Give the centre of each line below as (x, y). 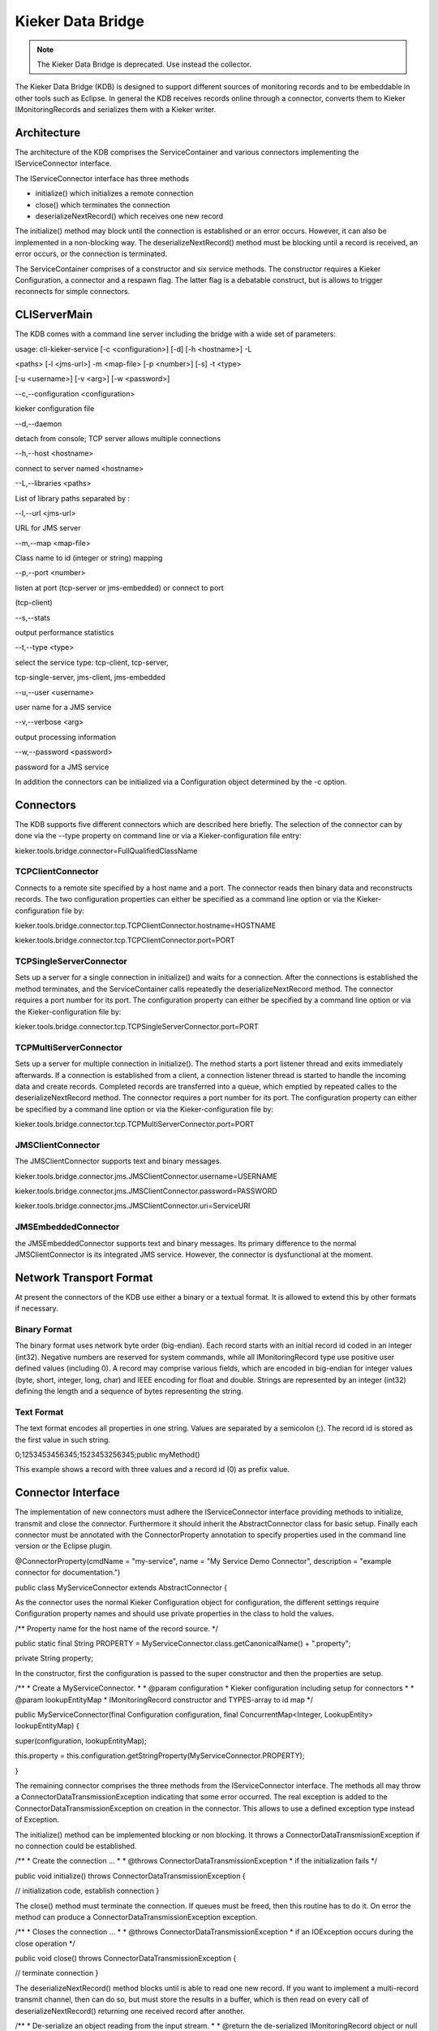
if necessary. (36, 1309)
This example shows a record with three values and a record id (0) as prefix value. (152, 1470)
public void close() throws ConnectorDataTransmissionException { (126, 1959)
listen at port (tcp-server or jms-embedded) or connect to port (120, 587)
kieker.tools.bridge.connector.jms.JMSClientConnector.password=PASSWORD (146, 1191)
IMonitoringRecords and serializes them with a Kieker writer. (116, 110)
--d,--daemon (39, 423)
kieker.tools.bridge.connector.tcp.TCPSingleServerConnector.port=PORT (137, 1027)
